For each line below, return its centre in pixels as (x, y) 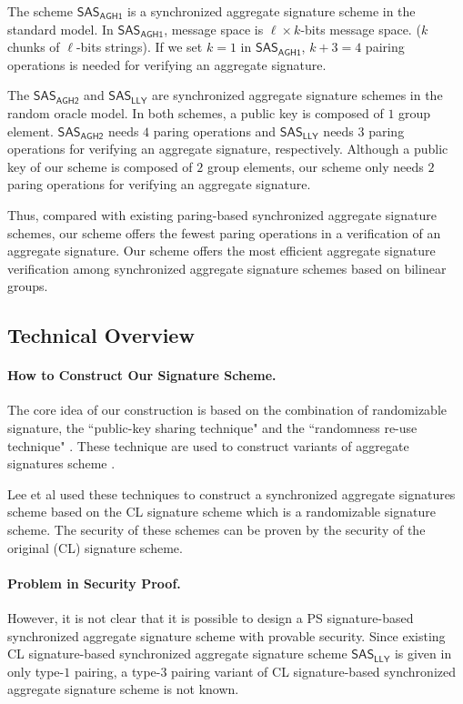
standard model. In (60, 29)
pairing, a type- (117, 671)
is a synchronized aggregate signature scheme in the (271, 11)
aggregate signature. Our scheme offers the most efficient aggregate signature (221, 251)
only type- (36, 671)
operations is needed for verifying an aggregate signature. (167, 64)
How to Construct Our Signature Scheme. (142, 375)
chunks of (34, 47)
